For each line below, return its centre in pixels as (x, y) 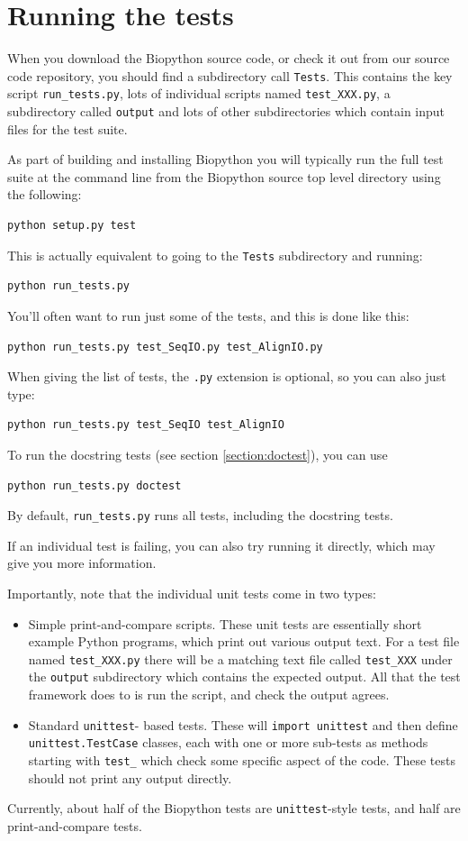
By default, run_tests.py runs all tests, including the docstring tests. (200, 515)
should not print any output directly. (130, 777)
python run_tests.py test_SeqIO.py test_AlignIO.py (165, 347)
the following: (45, 194)
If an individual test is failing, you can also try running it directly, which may (221, 545)
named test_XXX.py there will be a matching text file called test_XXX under (240, 658)
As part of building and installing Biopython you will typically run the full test (225, 159)
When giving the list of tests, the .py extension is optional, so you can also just (227, 376)
